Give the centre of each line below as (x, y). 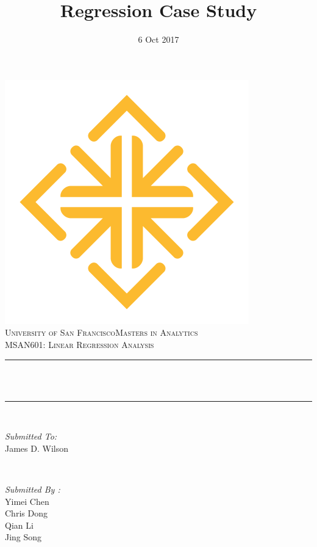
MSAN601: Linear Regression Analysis (80, 344)
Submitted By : (33, 489)
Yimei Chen (27, 501)
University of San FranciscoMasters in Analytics (102, 332)
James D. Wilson (37, 448)
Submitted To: (31, 436)
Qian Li (19, 525)
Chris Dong (26, 513)
